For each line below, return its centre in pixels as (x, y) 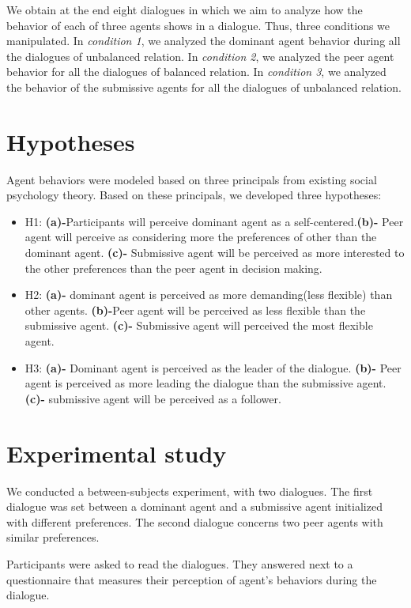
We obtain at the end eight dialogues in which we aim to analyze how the (185, 9)
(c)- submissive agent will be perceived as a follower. (153, 398)
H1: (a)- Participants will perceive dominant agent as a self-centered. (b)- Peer (214, 221)
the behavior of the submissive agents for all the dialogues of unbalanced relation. (204, 87)
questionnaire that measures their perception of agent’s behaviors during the (192, 579)
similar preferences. (53, 537)
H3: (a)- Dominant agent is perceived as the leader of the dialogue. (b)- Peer (213, 367)
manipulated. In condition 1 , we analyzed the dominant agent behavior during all (204, 41)
